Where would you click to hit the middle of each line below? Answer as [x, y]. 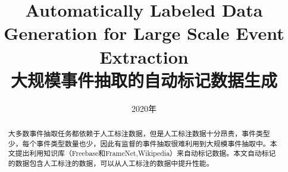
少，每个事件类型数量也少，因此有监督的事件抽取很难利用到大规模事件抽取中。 [139, 143]
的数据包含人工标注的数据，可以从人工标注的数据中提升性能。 [111, 163]
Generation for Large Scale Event [144, 33]
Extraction [144, 56]
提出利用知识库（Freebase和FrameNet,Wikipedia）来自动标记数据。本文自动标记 [145, 153]
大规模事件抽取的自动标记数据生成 [144, 79]
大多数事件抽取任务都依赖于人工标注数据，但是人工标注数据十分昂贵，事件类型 [139, 134]
